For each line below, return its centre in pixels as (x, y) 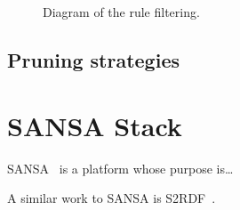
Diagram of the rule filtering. (121, 12)
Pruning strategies (93, 59)
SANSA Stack (95, 125)
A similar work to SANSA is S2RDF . (112, 198)
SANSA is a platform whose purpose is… (120, 168)
